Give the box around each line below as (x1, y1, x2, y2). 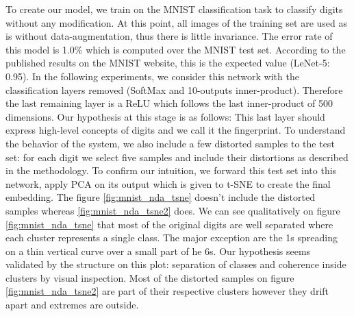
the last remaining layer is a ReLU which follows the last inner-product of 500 (5, 96, 333, 110)
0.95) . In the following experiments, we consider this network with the (5, 69, 299, 83)
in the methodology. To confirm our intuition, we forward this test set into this (5, 163, 337, 178)
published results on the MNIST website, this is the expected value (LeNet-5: (5, 56, 330, 70)
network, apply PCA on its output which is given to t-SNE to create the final (5, 176, 331, 191)
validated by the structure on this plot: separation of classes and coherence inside (5, 257, 346, 271)
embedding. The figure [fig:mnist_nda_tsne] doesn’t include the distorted (5, 190, 315, 204)
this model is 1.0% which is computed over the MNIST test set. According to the (5, 42, 346, 56)
